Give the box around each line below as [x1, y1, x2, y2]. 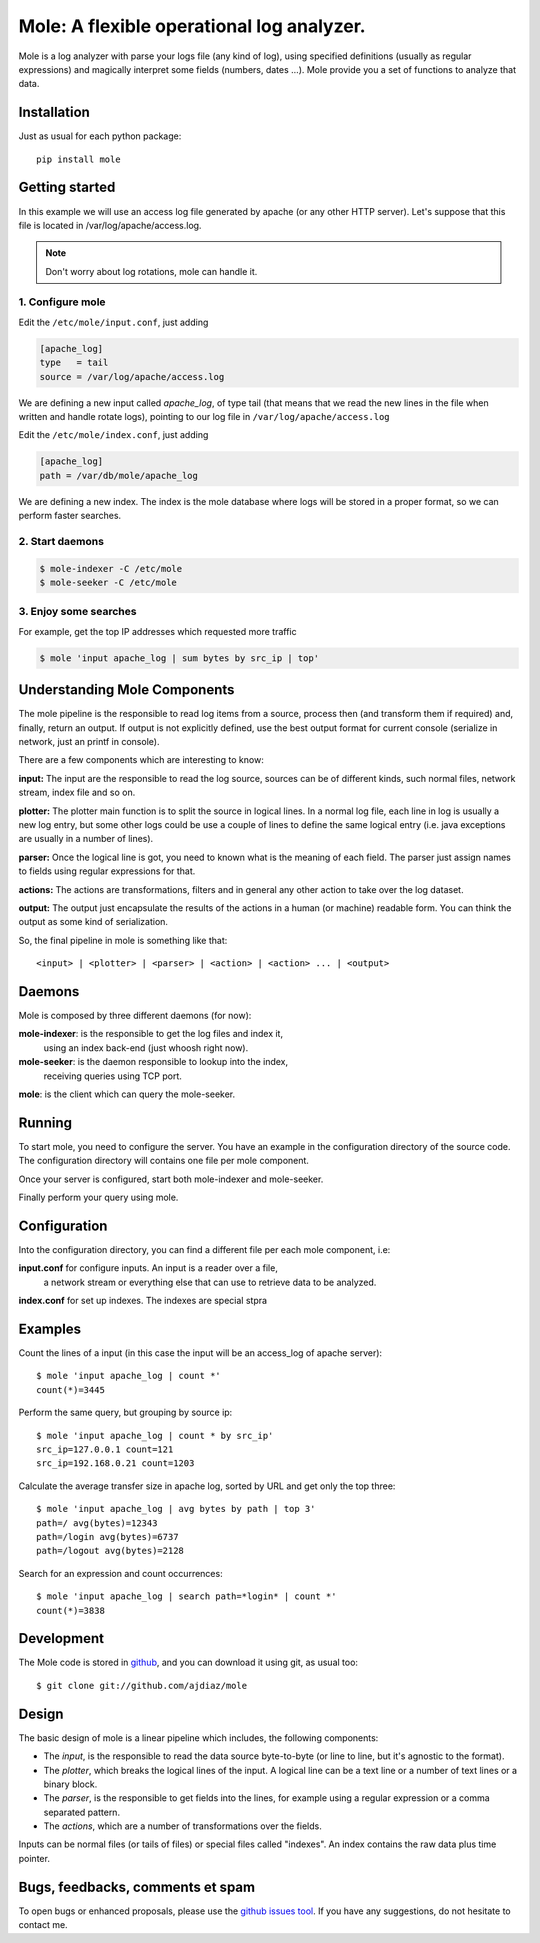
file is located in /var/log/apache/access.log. [18, 219, 202, 231]
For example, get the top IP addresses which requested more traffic [18, 625, 297, 637]
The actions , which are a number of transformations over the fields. [43, 1820, 322, 1832]
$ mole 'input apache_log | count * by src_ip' [36, 1430, 274, 1441]
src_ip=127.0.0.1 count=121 [36, 1444, 174, 1455]
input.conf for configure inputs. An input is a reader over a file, [18, 1262, 279, 1274]
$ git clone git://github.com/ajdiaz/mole [36, 1680, 248, 1691]
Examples [18, 1320, 82, 1337]
